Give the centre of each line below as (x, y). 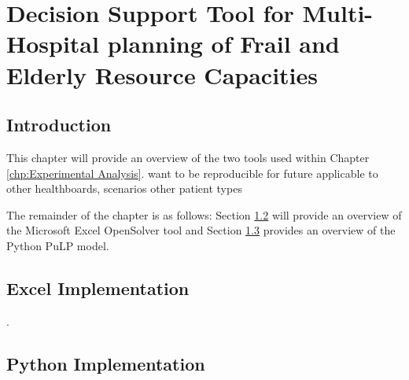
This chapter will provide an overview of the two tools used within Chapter (188, 157)
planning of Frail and (223, 44)
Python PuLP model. (58, 245)
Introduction (59, 125)
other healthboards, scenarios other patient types (124, 188)
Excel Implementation (98, 288)
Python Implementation (106, 363)
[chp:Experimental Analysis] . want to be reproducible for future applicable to (192, 173)
